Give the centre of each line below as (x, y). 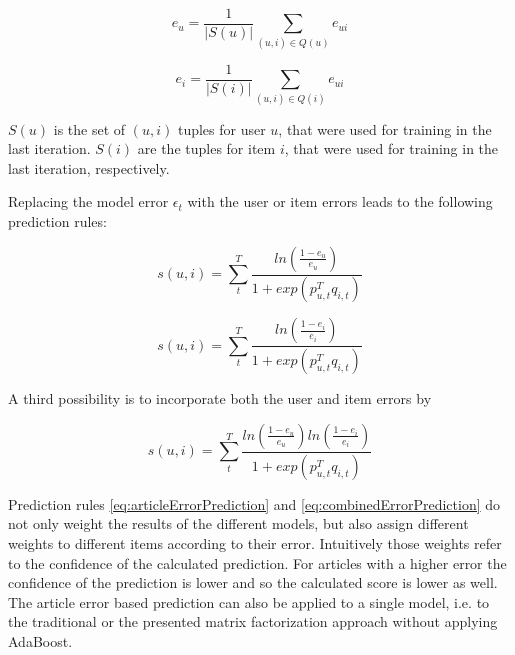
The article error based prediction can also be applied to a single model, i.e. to (249, 601)
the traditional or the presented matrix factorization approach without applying (253, 621)
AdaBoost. (40, 640)
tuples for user (221, 128)
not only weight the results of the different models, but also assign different (238, 523)
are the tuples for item (206, 148)
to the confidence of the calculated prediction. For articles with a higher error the (257, 562)
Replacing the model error (88, 201)
